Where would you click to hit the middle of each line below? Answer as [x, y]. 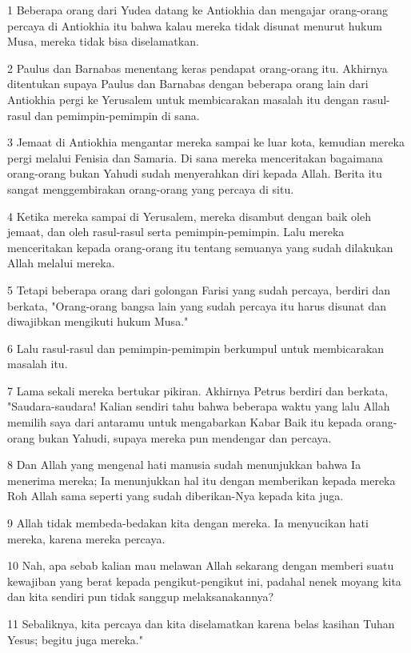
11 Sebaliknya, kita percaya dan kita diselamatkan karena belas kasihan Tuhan [201, 623]
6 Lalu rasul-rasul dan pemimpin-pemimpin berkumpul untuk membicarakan [196, 348]
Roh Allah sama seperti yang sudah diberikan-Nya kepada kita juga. [176, 496]
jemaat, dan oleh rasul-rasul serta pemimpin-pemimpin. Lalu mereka [176, 232]
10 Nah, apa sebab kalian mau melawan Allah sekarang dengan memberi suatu [201, 565]
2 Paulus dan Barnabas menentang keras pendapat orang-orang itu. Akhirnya [198, 68]
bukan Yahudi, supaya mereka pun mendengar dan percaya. [185, 437]
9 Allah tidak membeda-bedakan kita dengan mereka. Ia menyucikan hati [188, 523]
